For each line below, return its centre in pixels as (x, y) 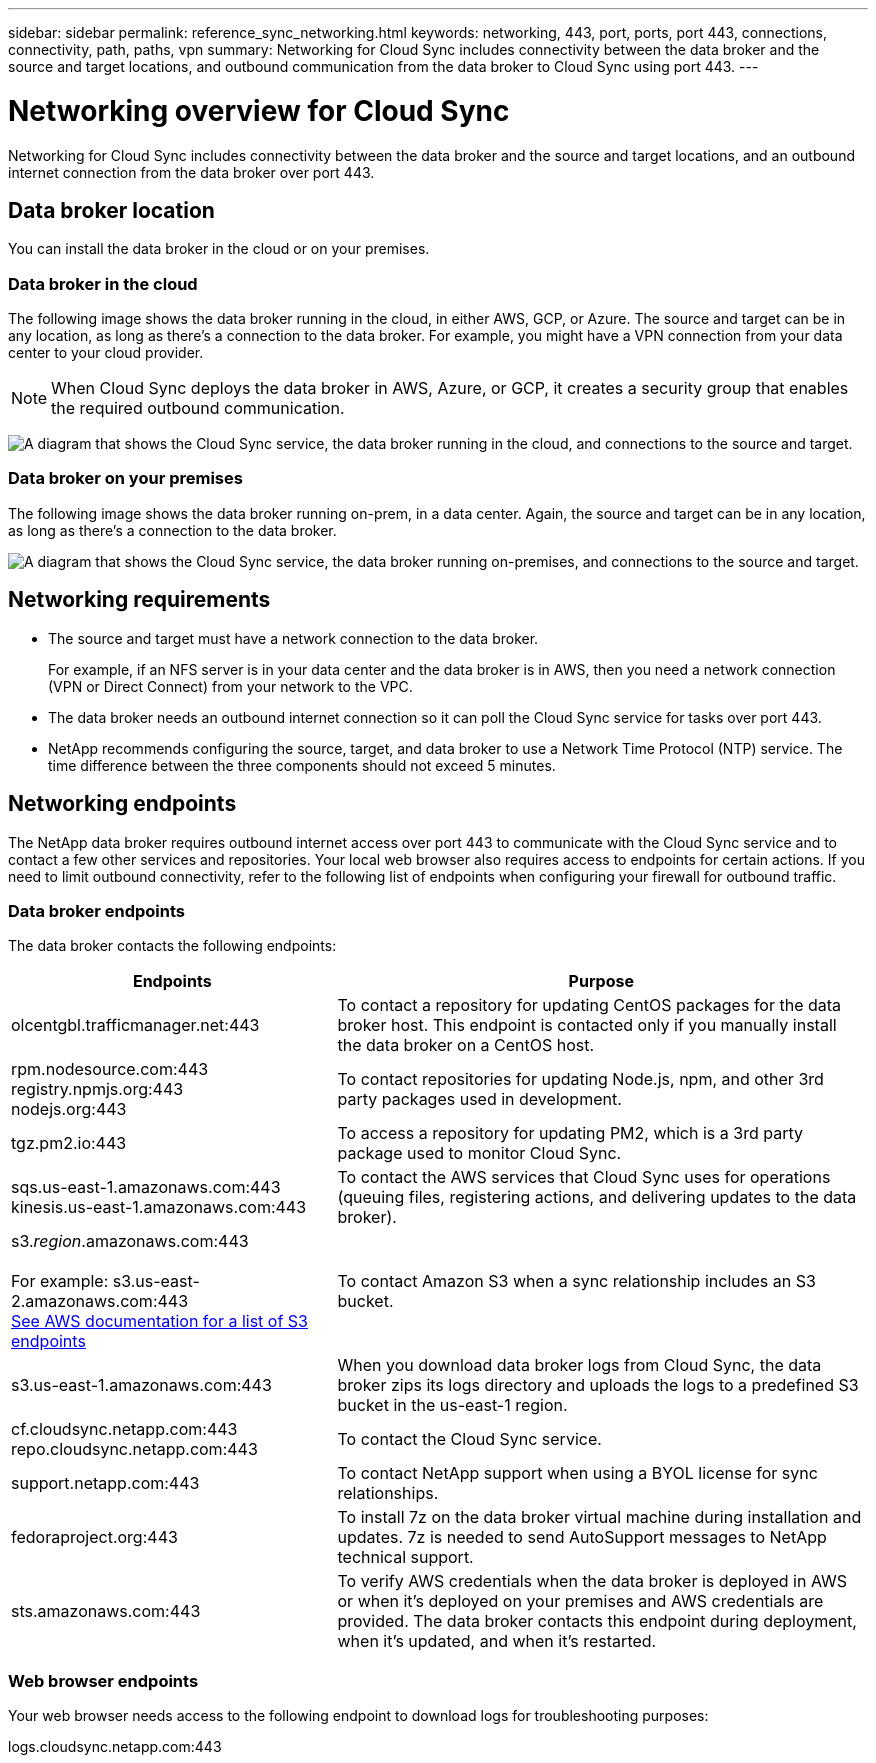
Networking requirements (139, 600)
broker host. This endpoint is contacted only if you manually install (587, 1025)
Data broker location (111, 210)
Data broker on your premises (125, 478)
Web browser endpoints (103, 1680)
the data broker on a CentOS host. (466, 1045)
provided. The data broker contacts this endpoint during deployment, (597, 1621)
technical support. (405, 1557)
